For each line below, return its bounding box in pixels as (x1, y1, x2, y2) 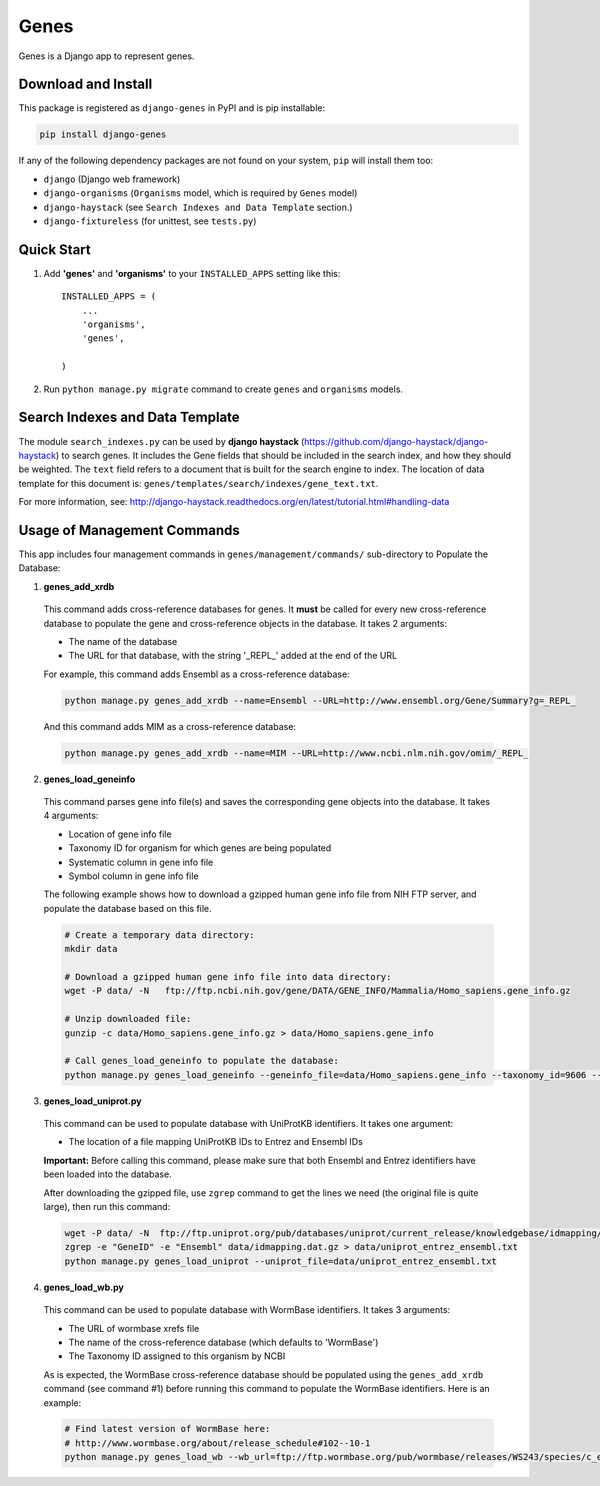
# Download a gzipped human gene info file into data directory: (64, 971, 392, 982)
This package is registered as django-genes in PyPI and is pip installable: (18, 102, 326, 114)
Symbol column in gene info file (68, 870, 199, 882)
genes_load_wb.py (43, 1281, 125, 1293)
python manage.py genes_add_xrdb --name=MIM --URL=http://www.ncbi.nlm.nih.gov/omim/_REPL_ (64, 747, 529, 759)
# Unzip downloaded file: (64, 1013, 192, 1025)
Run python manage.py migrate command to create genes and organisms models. (43, 383, 404, 395)
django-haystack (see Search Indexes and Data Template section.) (43, 201, 354, 213)
